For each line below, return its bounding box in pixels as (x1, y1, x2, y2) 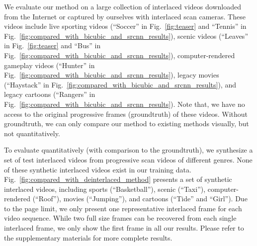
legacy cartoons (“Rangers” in (4, 89, 95, 99)
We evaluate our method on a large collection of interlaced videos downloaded (4, 1, 241, 11)
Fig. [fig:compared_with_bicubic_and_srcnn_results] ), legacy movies (4, 70, 219, 80)
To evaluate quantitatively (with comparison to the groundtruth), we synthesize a (4, 145, 253, 155)
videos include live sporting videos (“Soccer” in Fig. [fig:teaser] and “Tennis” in (4, 21, 247, 31)
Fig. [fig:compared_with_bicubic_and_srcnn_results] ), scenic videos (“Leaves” (4, 30, 248, 41)
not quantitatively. (4, 128, 60, 138)
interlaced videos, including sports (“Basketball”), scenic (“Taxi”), (4, 183, 206, 194)
